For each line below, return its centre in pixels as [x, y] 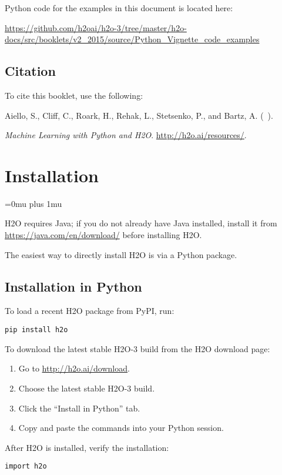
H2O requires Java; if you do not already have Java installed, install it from [141, 223]
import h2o [26, 466]
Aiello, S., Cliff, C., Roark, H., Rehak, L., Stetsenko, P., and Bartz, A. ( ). [139, 115]
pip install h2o [36, 330]
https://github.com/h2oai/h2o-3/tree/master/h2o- [96, 27]
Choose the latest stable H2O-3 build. [87, 388]
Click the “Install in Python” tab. [79, 408]
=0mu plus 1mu [33, 203]
